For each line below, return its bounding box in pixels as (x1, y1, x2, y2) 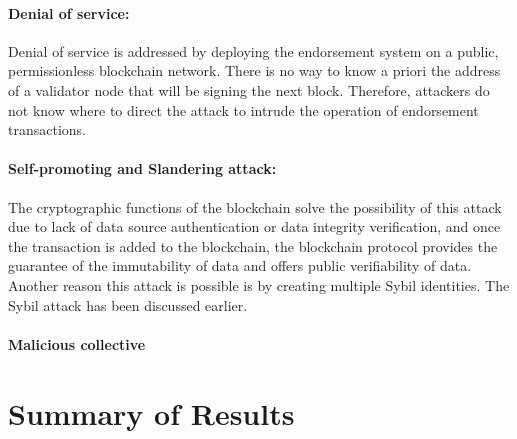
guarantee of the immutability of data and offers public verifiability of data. (8, 255, 472, 276)
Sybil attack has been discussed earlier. (8, 294, 248, 315)
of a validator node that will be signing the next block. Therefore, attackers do (8, 79, 490, 100)
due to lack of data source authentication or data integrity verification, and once (8, 216, 501, 237)
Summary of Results (8, 392, 295, 433)
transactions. (8, 119, 86, 140)
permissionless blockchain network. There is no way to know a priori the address (8, 60, 501, 81)
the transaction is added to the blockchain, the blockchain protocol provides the (8, 235, 498, 256)
